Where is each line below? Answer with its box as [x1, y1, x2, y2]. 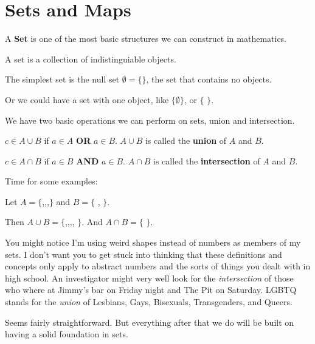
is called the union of [145, 134, 227, 147]
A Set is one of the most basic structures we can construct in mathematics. [5, 32, 287, 45]
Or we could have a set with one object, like [5, 93, 169, 106]
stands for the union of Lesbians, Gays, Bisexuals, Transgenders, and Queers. [5, 295, 292, 308]
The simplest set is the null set [5, 73, 120, 86]
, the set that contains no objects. [146, 73, 272, 86]
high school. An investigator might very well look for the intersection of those [5, 271, 294, 284]
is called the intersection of [153, 154, 260, 167]
